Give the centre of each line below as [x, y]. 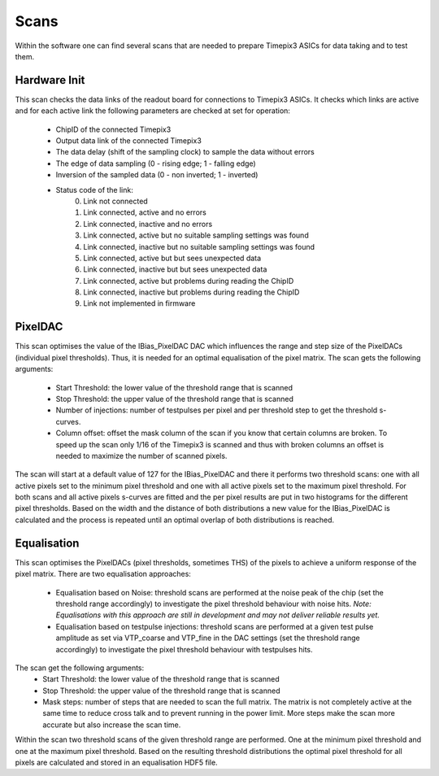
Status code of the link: [94, 190]
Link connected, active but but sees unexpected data [172, 258]
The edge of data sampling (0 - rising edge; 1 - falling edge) [156, 163]
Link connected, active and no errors [145, 212]
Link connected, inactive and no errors [148, 224]
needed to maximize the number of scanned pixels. [141, 456]
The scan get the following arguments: [80, 668]
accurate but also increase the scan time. [112, 725]
